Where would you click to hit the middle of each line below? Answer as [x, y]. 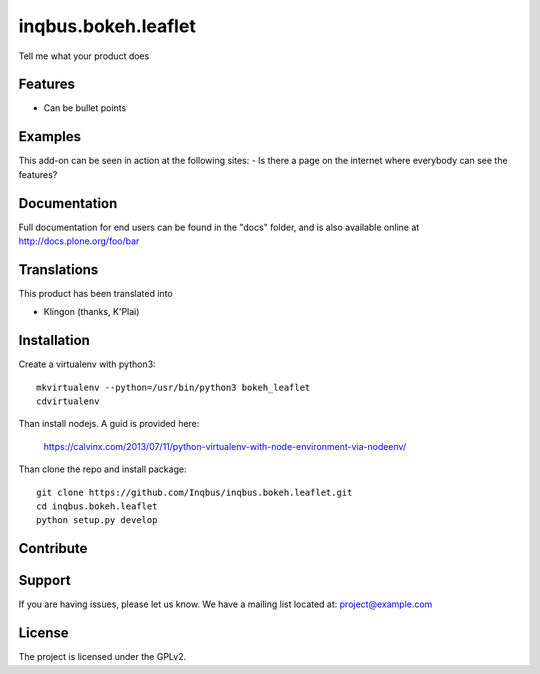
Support [44, 580]
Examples [50, 136]
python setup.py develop [97, 520]
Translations [58, 269]
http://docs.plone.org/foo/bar [79, 241]
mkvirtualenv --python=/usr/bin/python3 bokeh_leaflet [173, 387]
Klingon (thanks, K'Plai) [91, 312]
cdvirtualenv [68, 401]
